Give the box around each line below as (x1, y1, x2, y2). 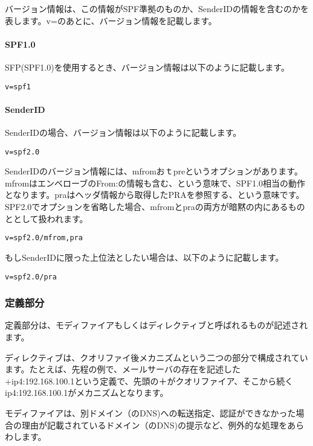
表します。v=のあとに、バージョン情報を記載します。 (5, 14, 217, 27)
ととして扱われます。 (5, 212, 88, 225)
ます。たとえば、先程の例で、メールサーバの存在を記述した (5, 363, 240, 375)
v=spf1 (5, 82, 31, 91)
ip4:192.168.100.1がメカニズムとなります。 (5, 386, 169, 399)
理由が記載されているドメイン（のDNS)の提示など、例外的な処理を (21, 418, 288, 431)
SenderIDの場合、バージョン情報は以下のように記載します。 (5, 126, 242, 139)
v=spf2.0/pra (5, 272, 57, 281)
